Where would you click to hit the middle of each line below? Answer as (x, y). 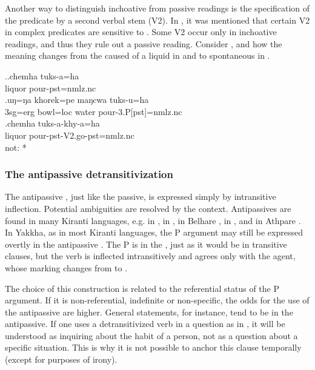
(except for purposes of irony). (61, 359)
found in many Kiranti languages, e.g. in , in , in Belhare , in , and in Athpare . (153, 220)
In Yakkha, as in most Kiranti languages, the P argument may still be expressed (154, 232)
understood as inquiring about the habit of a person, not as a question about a (151, 335)
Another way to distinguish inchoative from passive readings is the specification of (157, 8)
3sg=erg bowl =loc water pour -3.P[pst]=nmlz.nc (94, 111)
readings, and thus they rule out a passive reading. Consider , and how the (144, 43)
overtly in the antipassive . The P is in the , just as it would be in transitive (146, 244)
